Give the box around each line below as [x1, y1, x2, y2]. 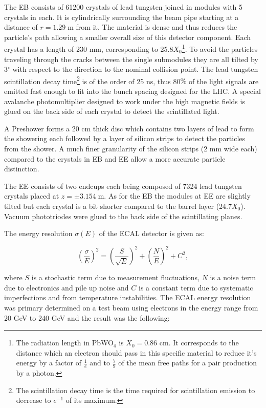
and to [90, 357, 110, 368]
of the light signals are [188, 75, 259, 86]
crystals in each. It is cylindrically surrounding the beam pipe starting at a [4, 11, 239, 22]
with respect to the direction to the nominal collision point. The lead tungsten [12, 64, 258, 74]
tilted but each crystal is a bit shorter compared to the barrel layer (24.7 [4, 201, 232, 211]
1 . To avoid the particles [182, 42, 258, 54]
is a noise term [210, 272, 256, 283]
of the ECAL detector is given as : [99, 228, 204, 239]
